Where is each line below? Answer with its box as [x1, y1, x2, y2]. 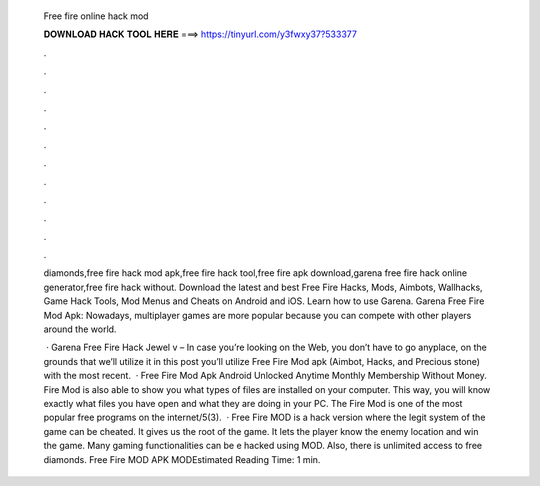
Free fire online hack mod [43, 10, 149, 22]
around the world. [43, 323, 117, 335]
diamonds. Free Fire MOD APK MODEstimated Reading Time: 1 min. [43, 453, 321, 465]
